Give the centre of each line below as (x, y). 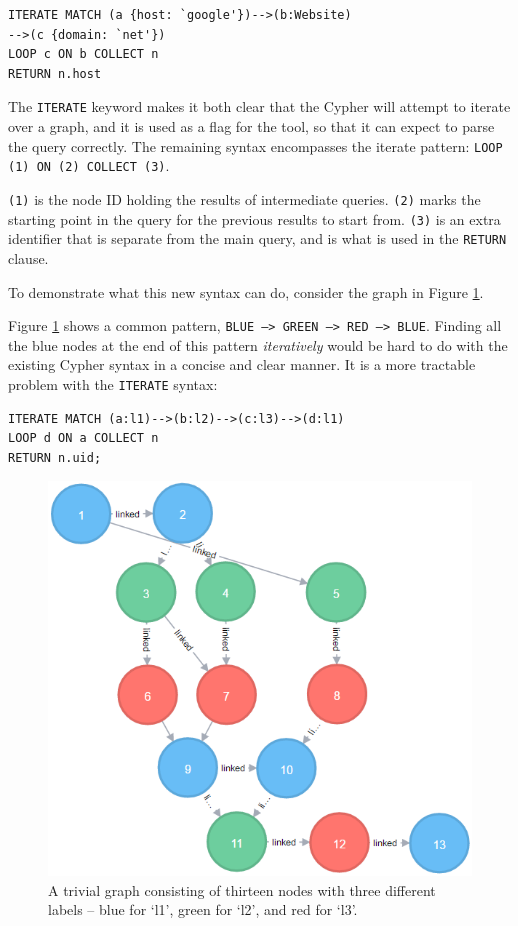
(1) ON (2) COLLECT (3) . (89, 165)
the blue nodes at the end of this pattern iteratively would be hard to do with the (258, 344)
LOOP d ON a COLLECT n (83, 438)
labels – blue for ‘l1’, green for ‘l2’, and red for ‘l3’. (203, 909)
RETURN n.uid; (55, 457)
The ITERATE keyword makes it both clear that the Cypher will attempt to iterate (259, 106)
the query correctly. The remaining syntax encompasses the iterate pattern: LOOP (255, 145)
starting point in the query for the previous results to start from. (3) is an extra (254, 218)
